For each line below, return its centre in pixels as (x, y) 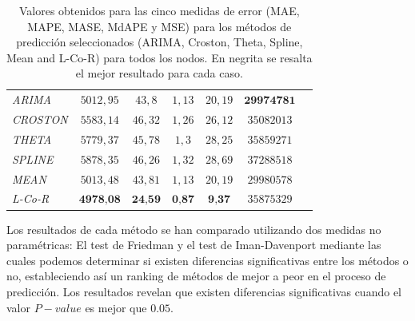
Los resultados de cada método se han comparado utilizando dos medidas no (194, 229)
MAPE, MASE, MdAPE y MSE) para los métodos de (160, 26)
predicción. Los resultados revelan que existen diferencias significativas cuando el (204, 291)
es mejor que (116, 307)
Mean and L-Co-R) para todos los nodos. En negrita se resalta (160, 57)
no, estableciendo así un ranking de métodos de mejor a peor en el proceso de (196, 276)
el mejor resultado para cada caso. (159, 73)
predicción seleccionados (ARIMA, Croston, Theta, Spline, (160, 42)
